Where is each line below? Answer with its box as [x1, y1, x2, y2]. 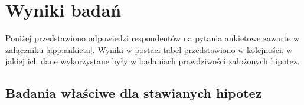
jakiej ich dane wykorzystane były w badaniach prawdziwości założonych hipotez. [5, 55, 300, 67]
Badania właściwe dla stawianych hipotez [5, 84, 262, 102]
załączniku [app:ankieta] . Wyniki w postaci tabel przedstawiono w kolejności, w [5, 43, 293, 55]
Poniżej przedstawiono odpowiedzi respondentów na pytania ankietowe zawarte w [5, 32, 300, 44]
